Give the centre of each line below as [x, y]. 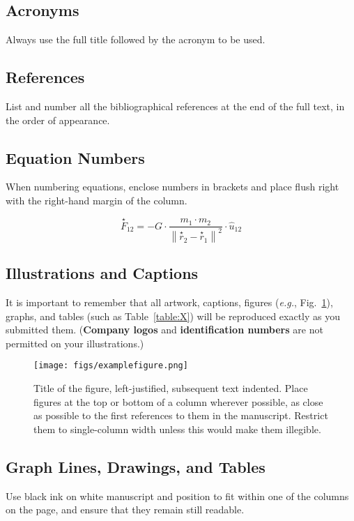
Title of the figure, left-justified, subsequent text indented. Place [171, 387]
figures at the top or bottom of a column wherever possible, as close [178, 401]
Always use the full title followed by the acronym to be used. [136, 39]
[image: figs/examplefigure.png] [111, 366]
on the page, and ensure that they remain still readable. [125, 509]
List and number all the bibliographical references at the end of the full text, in [175, 106]
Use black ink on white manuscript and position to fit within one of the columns [177, 496]
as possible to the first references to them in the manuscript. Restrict [181, 415]
